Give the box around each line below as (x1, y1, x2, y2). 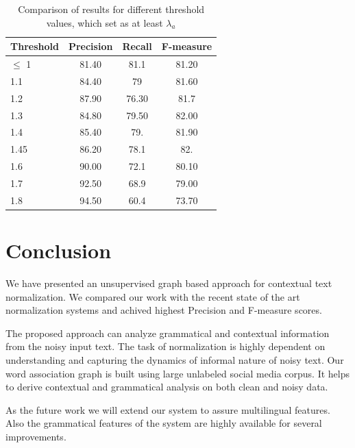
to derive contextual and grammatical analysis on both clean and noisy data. (5, 379, 328, 394)
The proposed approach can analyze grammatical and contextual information (5, 325, 330, 340)
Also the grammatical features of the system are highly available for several (5, 416, 322, 430)
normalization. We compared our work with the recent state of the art (5, 289, 300, 303)
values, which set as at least (46, 15, 163, 29)
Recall (122, 39, 152, 53)
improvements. (5, 429, 66, 443)
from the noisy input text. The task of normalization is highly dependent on (5, 339, 326, 353)
